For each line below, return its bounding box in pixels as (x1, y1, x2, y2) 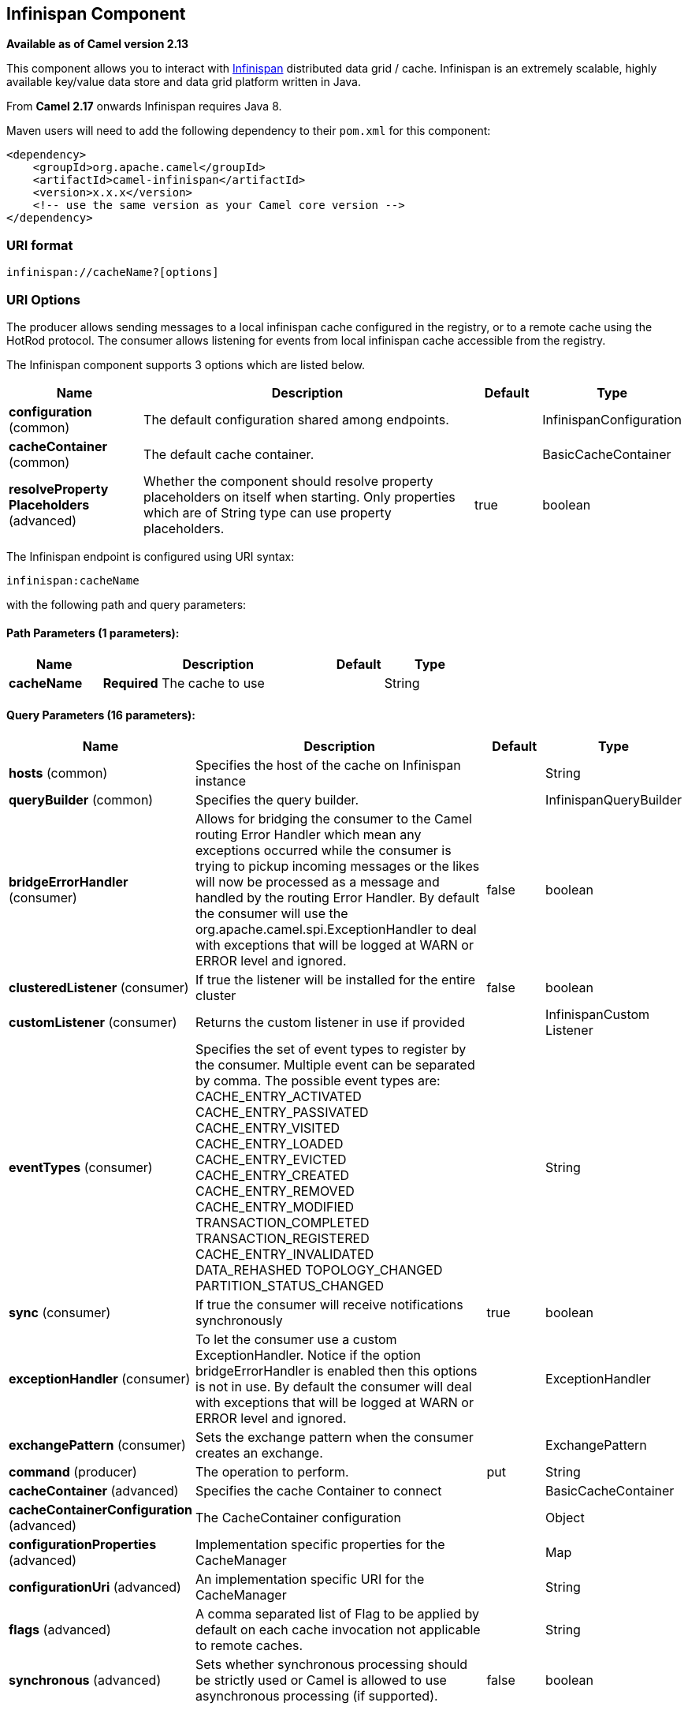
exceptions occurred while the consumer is (195, 842, 452, 859)
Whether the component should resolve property (143, 472, 433, 489)
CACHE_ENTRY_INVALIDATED (195, 1246, 374, 1263)
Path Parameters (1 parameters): (6, 625, 180, 640)
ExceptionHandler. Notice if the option (195, 1347, 421, 1364)
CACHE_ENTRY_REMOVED (195, 1183, 355, 1200)
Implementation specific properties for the (195, 1536, 445, 1553)
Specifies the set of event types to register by (195, 1041, 467, 1058)
